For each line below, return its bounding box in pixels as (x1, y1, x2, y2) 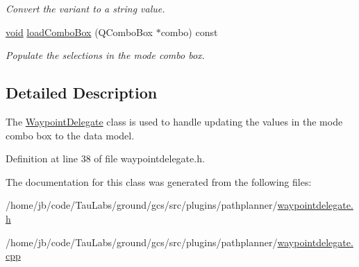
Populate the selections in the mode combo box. (6, 48, 205, 62)
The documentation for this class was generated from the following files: (6, 174, 312, 189)
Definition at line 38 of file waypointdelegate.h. (6, 151, 205, 166)
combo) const (160, 24, 218, 39)
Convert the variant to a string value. (6, 1, 165, 15)
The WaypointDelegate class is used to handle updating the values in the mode (6, 114, 343, 128)
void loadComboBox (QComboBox (6, 24, 153, 39)
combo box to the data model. (6, 128, 135, 142)
